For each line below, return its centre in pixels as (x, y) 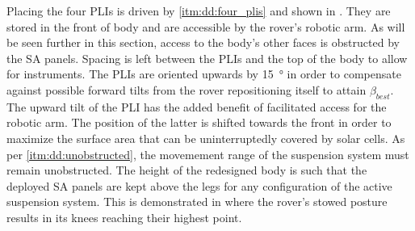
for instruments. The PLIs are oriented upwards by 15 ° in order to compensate (204, 74)
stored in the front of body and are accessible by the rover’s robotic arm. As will (206, 26)
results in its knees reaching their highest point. (124, 217)
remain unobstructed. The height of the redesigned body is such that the (187, 170)
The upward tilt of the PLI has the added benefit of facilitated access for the (197, 106)
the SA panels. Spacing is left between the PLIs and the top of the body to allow (207, 58)
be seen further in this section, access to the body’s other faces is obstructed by (203, 42)
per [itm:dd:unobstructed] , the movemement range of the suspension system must (208, 154)
